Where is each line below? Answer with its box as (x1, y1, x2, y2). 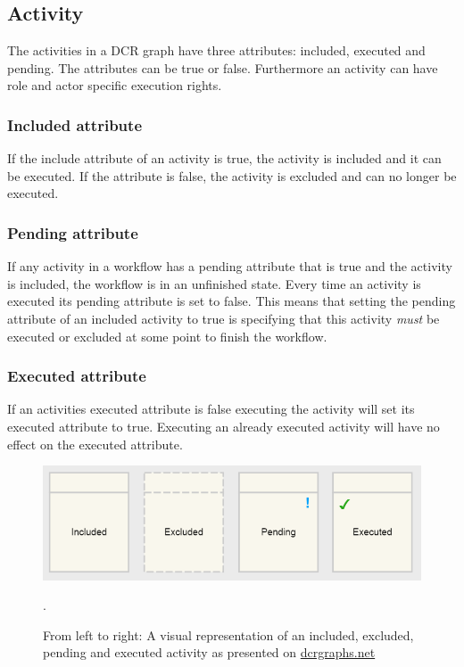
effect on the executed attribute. (7, 434, 183, 453)
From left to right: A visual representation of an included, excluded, (43, 625, 414, 644)
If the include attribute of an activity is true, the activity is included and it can (7, 149, 442, 168)
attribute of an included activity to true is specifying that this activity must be (7, 309, 440, 327)
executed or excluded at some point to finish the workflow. (7, 326, 327, 345)
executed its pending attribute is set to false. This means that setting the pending (7, 292, 456, 310)
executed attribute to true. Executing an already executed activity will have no (7, 416, 440, 435)
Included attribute (7, 113, 142, 136)
